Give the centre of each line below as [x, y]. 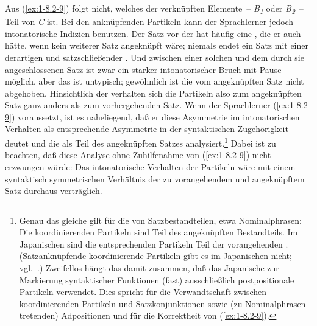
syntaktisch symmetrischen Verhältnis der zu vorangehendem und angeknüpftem [155, 179]
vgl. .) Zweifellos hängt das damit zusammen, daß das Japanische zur [149, 268]
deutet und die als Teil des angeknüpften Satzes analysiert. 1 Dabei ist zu [141, 142]
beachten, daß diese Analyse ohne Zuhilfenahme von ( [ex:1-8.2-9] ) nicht [138, 155]
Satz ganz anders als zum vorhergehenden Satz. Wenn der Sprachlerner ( [141, 105]
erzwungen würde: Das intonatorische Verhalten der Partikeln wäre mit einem [150, 166]
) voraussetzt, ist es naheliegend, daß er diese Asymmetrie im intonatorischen [155, 116]
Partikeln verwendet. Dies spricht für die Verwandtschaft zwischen [143, 292]
